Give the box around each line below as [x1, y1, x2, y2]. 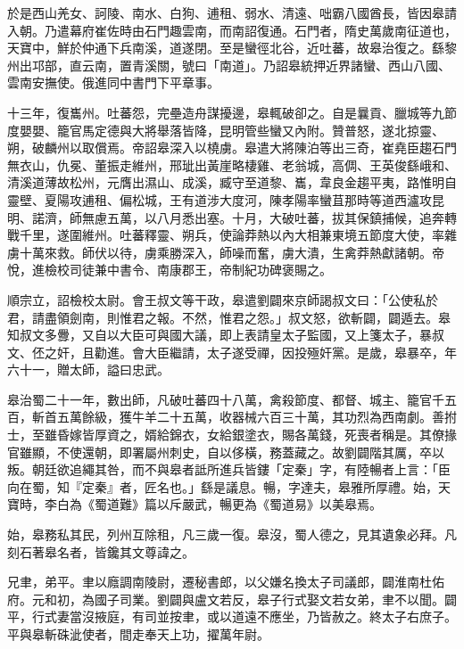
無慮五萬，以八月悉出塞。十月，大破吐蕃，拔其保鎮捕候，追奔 [81, 208, 444, 226]
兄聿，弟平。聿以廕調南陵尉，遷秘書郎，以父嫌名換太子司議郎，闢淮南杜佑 [7, 572, 444, 591]
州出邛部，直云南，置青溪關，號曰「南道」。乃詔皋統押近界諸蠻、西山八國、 [7, 55, 451, 74]
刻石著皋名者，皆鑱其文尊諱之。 [7, 542, 195, 561]
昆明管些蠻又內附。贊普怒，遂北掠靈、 [219, 120, 444, 139]
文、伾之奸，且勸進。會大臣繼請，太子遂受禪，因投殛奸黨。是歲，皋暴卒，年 [7, 342, 457, 361]
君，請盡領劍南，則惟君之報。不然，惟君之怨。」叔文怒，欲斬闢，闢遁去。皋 [7, 308, 451, 326]
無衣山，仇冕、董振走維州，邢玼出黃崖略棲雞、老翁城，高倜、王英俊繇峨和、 [7, 155, 457, 174]
